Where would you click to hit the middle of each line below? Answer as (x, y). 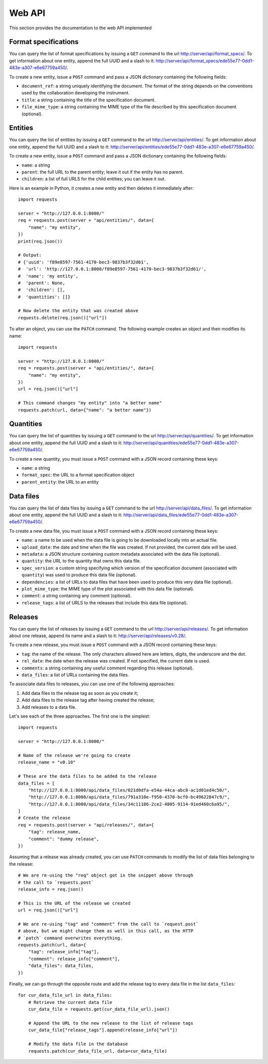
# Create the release (44, 818)
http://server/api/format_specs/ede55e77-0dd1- (205, 61)
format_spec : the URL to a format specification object (78, 475)
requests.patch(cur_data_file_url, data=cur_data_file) (98, 1051)
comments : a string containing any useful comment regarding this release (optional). (108, 668)
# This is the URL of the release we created (74, 903)
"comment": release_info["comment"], (74, 959)
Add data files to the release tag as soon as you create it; (80, 693)
